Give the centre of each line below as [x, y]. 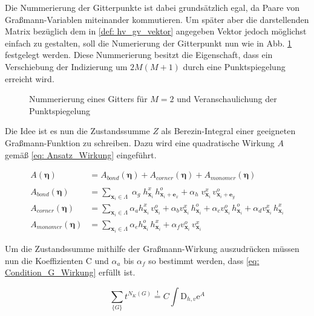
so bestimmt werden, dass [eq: [204, 260]
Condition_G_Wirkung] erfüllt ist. [70, 272]
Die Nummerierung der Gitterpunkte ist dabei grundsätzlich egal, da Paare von [152, 7]
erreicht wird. [30, 78]
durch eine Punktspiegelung [234, 66]
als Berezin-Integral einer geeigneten [228, 131]
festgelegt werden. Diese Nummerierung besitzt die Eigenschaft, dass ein [139, 55]
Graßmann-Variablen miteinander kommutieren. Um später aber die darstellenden [157, 19]
